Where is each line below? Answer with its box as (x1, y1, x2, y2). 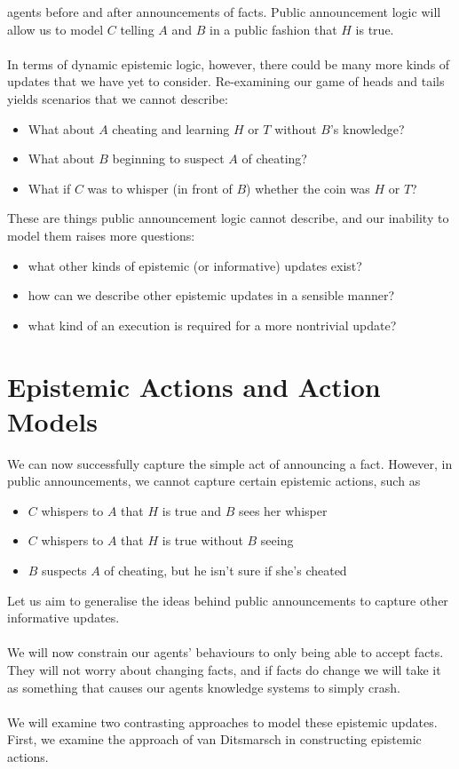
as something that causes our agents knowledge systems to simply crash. (7, 678, 400, 696)
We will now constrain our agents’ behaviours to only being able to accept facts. (7, 643, 444, 662)
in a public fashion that (210, 20, 337, 38)
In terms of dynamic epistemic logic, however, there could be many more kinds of (7, 54, 450, 73)
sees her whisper (238, 501, 328, 519)
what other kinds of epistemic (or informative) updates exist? (28, 256, 362, 274)
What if (28, 178, 71, 197)
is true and (162, 501, 221, 519)
